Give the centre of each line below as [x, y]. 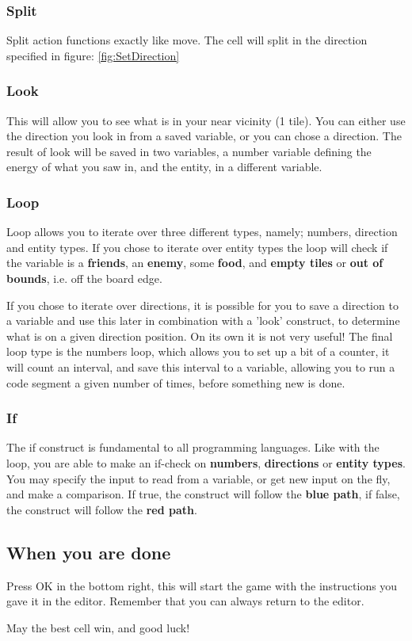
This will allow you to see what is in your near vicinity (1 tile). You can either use [206, 120]
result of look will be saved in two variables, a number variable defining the [189, 151]
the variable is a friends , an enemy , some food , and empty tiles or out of [195, 263]
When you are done [89, 552]
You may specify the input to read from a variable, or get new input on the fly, [198, 478]
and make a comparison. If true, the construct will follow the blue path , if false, [203, 494]
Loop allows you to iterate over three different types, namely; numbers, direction [202, 232]
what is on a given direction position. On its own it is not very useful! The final [200, 336]
